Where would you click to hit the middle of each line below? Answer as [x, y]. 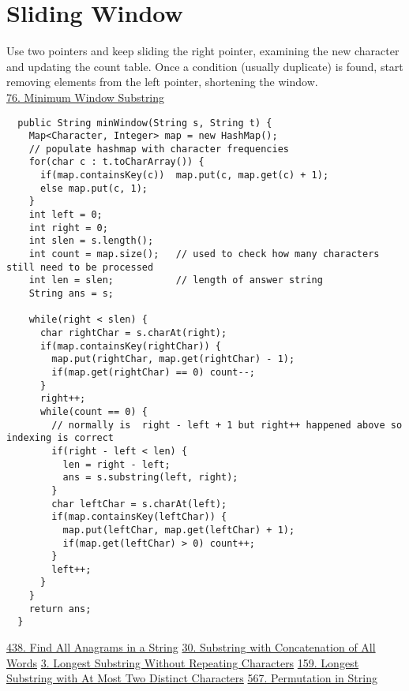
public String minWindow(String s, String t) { [145, 123]
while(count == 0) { [94, 411]
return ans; [60, 609]
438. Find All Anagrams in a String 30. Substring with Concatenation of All [191, 647]
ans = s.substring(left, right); [150, 478]
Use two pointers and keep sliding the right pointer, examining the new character [203, 51]
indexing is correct [60, 438]
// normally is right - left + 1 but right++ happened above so [227, 425]
